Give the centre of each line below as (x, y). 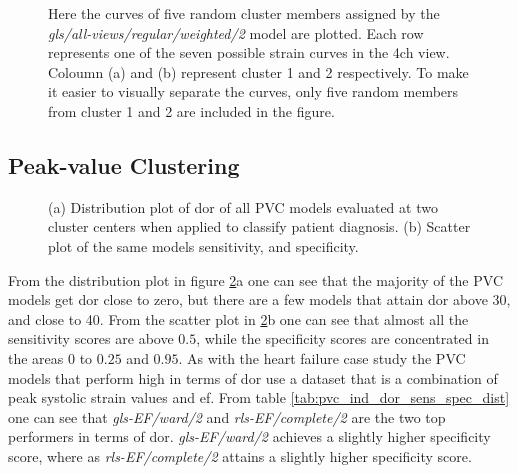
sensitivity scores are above (91, 338)
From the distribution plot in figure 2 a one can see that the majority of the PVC (255, 279)
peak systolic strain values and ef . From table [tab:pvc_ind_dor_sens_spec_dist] (259, 397)
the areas (36, 357)
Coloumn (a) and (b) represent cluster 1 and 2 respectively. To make (258, 71)
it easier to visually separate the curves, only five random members (253, 91)
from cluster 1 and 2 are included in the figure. (191, 110)
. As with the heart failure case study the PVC (322, 357)
